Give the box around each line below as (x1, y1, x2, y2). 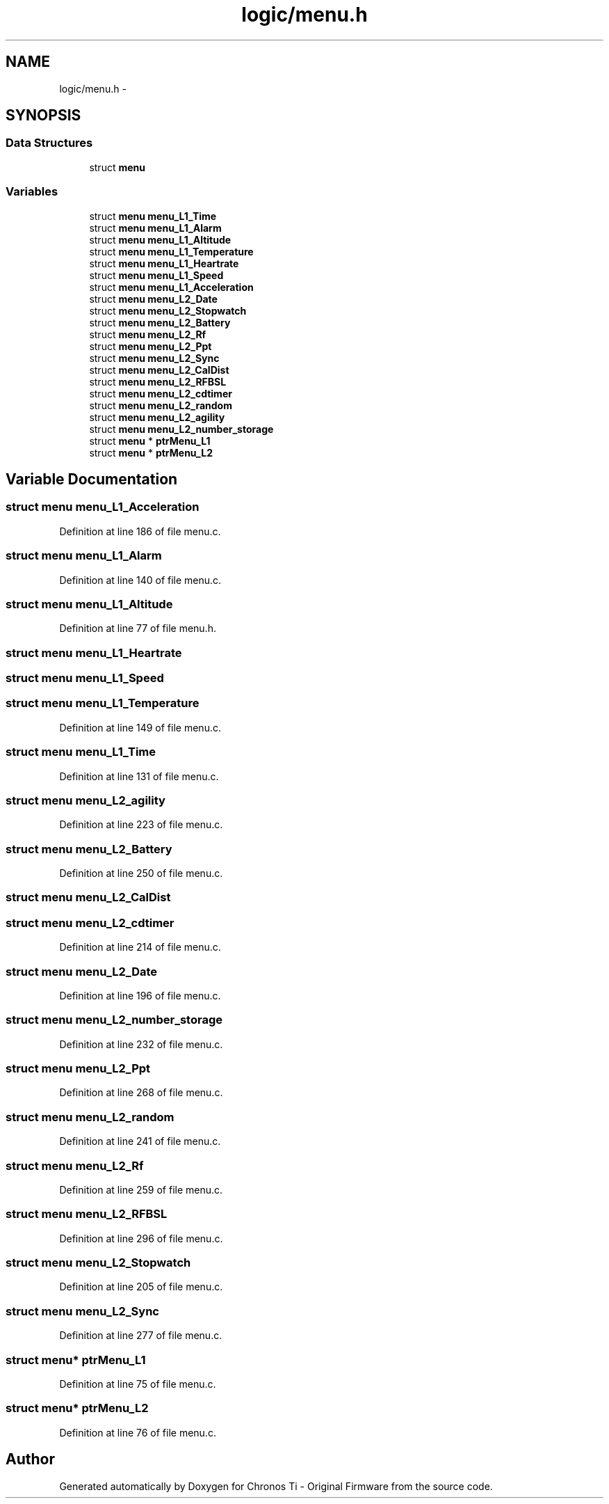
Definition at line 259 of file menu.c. (59, 1183, 223, 1196)
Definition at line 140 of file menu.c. (59, 573, 222, 586)
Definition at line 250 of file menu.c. (59, 867, 223, 880)
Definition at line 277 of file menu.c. (59, 1329, 222, 1342)
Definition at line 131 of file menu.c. (59, 770, 219, 782)
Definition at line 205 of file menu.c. (59, 1281, 223, 1293)
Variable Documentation (6, 470, 178, 488)
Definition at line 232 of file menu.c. (59, 1038, 223, 1050)
